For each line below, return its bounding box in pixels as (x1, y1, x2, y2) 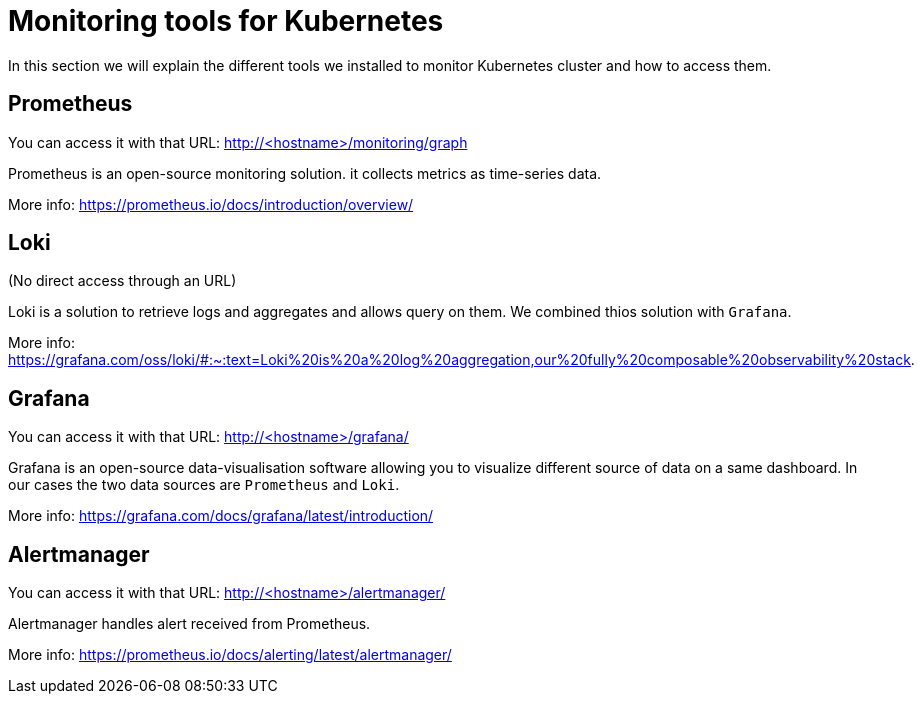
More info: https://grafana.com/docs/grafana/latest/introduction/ (8, 507, 434, 525)
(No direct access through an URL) (8, 272, 237, 290)
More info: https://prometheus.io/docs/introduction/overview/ (8, 195, 414, 213)
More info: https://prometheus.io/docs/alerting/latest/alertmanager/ (8, 646, 452, 664)
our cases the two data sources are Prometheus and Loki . (8, 476, 400, 494)
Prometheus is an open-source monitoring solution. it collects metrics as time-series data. (8, 164, 602, 182)
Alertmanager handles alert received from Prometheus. (8, 615, 371, 633)
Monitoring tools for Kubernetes (8, 4, 444, 38)
